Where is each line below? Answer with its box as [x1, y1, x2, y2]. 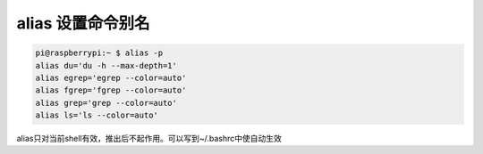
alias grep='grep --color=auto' [35, 98, 178, 108]
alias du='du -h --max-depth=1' [35, 61, 178, 70]
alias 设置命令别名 [16, 13, 151, 33]
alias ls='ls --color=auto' [35, 110, 158, 120]
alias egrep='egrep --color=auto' [35, 72, 187, 83]
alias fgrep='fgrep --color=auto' [35, 85, 187, 95]
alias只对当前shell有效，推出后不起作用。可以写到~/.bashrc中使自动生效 [16, 134, 282, 144]
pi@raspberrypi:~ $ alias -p [35, 48, 164, 58]
